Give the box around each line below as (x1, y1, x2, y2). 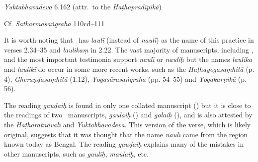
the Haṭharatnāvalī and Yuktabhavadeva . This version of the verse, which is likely (4, 119, 251, 129)
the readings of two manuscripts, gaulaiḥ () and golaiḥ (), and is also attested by (4, 109, 253, 120)
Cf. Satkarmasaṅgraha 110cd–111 (4, 18, 105, 28)
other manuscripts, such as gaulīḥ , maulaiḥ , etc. (4, 148, 149, 159)
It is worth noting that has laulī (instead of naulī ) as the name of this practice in (4, 35, 254, 45)
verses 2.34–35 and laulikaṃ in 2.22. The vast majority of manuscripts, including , (4, 44, 254, 54)
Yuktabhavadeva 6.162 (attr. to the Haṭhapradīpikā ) (4, 1, 162, 11)
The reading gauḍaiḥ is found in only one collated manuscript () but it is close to (4, 100, 251, 110)
